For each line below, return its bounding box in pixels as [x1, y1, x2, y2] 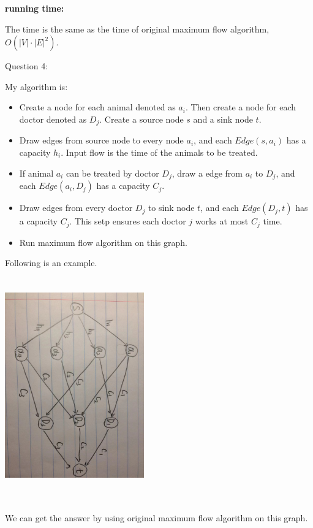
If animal [19, 166, 54, 179]
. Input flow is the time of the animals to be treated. [61, 146, 258, 159]
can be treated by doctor [66, 166, 159, 179]
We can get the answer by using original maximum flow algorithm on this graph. [5, 511, 308, 524]
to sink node [148, 201, 195, 214]
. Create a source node [99, 112, 184, 125]
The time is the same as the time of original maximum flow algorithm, [5, 22, 270, 35]
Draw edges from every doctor [19, 201, 133, 214]
